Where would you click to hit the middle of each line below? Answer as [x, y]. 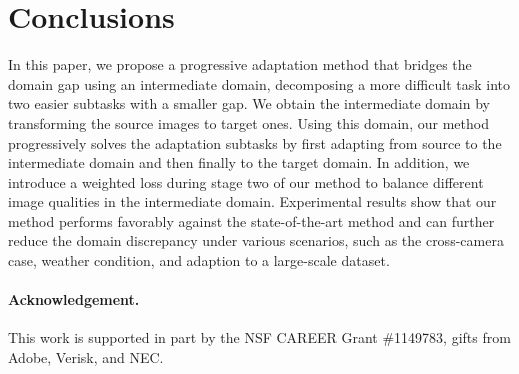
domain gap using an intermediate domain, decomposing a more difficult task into [259, 83]
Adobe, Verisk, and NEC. [86, 357]
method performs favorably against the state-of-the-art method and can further [251, 220]
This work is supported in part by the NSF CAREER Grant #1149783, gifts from [259, 337]
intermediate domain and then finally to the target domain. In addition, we [239, 162]
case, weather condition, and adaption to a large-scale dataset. [199, 260]
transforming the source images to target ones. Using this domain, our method [248, 122]
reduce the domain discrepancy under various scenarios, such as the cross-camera [256, 240]
